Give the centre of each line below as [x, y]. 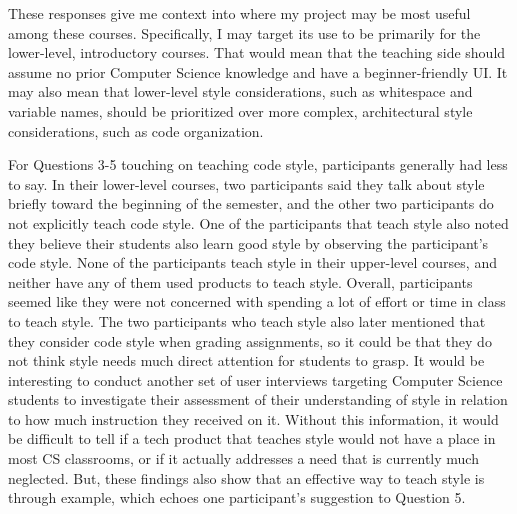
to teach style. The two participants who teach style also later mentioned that [247, 320]
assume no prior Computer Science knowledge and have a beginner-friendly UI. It [258, 71]
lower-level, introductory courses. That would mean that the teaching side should [257, 52]
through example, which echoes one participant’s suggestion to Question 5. [237, 497]
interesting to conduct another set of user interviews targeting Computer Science [255, 379]
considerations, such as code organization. [136, 130]
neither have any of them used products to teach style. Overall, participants [240, 281]
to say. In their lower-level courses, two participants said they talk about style [246, 183]
